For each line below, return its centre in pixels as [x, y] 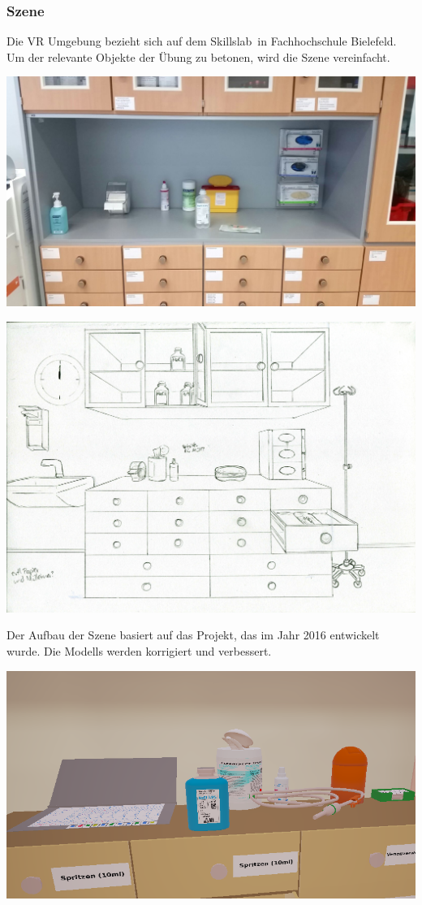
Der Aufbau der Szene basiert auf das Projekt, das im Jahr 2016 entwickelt [193, 635]
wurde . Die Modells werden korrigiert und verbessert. [139, 651]
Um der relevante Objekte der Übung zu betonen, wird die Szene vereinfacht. [198, 56]
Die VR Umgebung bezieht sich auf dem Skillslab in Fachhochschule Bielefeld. [202, 41]
